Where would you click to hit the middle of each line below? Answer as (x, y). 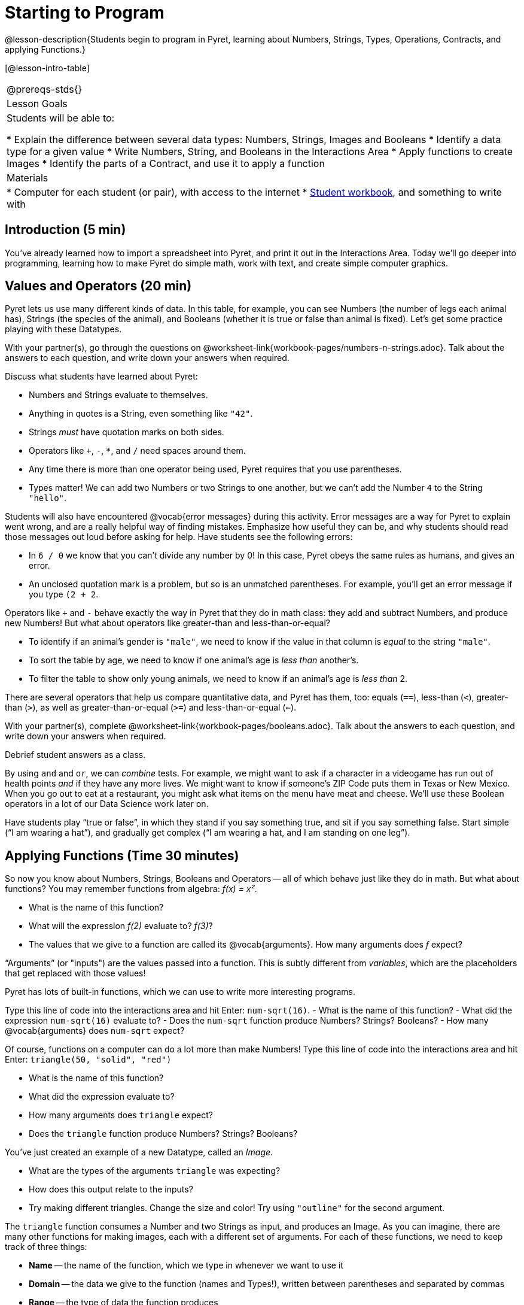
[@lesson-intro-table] (47, 68)
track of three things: (46, 1247)
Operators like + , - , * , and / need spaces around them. (137, 451)
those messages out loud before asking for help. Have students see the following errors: (179, 537)
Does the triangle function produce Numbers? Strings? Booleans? (163, 1134)
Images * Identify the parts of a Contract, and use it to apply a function (166, 163)
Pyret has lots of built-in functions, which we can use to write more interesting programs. (180, 992)
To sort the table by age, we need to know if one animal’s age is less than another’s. (194, 660)
